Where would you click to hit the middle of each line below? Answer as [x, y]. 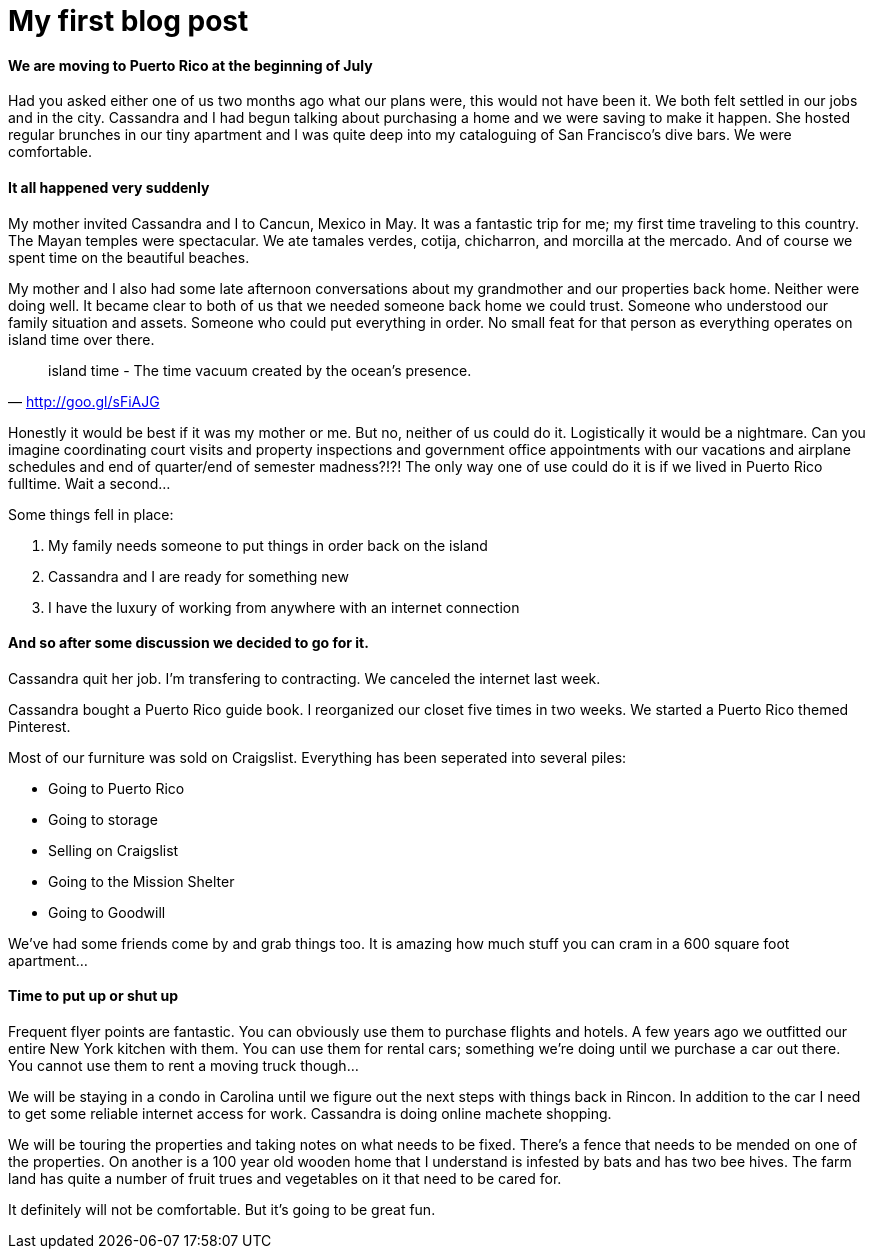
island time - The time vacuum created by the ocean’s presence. [260, 370]
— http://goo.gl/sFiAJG [84, 401]
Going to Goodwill [107, 912]
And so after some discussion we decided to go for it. [188, 643]
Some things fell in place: [91, 514]
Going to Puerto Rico [116, 788]
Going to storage [103, 819]
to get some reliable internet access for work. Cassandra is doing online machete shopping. [310, 1114]
